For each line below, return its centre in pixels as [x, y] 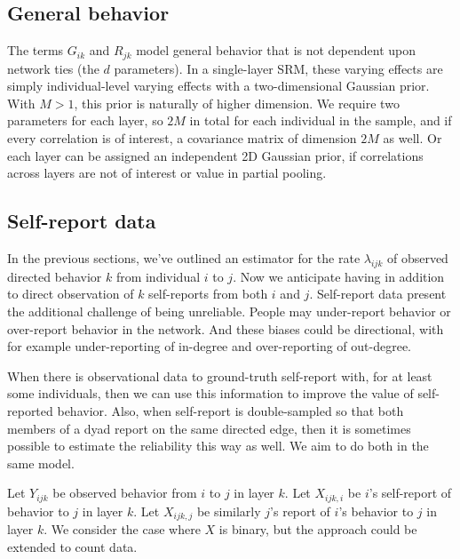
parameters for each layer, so [85, 120]
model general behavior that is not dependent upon [276, 50]
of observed [417, 258]
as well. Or [412, 138]
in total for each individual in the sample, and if [321, 120]
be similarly [229, 511]
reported [30, 410]
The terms [36, 50]
